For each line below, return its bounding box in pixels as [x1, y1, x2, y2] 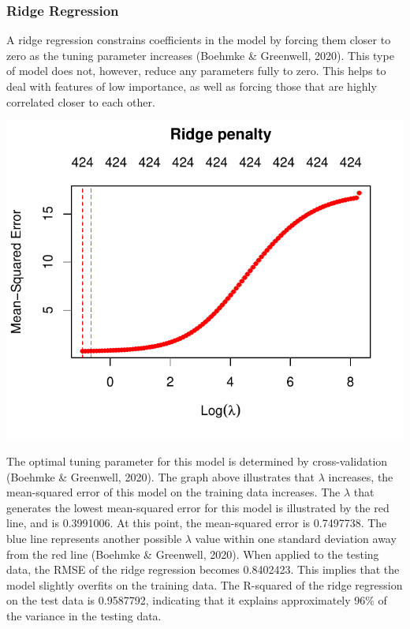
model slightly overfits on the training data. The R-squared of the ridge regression [6, 576, 403, 593]
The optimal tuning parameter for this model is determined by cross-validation [6, 452, 388, 469]
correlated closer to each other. [6, 93, 155, 110]
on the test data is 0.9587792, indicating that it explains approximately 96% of [6, 592, 387, 608]
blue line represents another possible [6, 530, 182, 546]
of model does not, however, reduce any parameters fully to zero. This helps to [6, 62, 386, 79]
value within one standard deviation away [195, 530, 397, 546]
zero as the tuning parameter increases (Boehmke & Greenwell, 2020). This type [6, 47, 394, 63]
